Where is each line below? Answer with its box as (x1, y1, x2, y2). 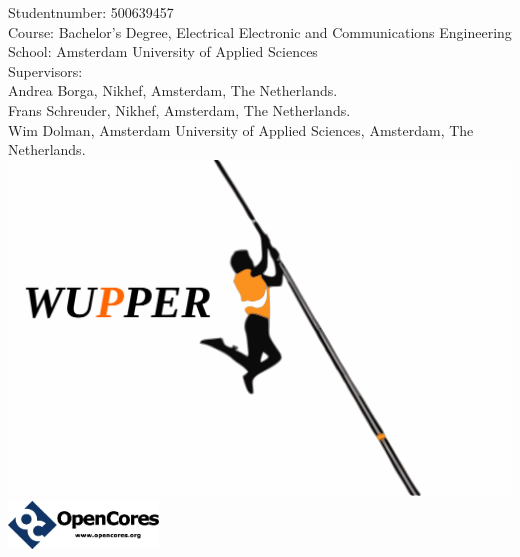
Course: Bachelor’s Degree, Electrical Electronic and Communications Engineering (8, 21, 512, 42)
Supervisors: (8, 60, 83, 81)
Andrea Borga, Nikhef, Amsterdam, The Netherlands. (8, 80, 338, 101)
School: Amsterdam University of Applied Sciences (8, 41, 318, 62)
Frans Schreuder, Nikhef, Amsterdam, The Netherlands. (8, 99, 351, 120)
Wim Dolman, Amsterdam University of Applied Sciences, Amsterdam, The (8, 119, 474, 140)
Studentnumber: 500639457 (8, 2, 174, 22)
